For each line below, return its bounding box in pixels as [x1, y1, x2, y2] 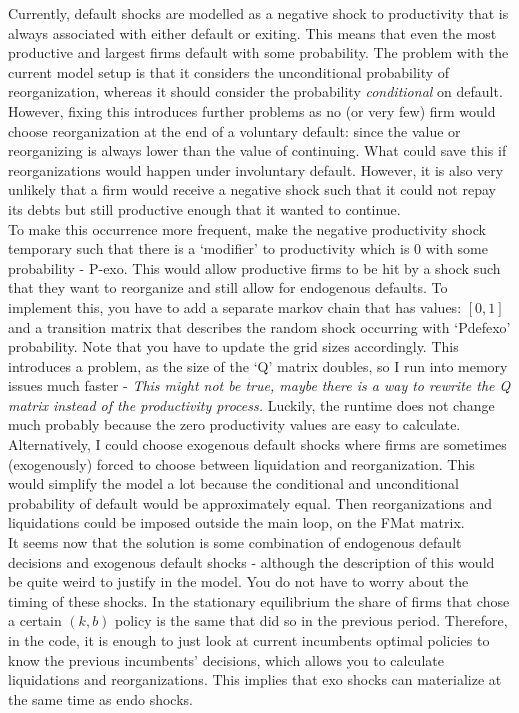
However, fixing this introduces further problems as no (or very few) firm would [8, 100, 496, 121]
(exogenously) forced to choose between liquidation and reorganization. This [8, 453, 475, 474]
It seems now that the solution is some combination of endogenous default [8, 532, 462, 553]
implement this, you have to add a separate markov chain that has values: [8, 296, 462, 317]
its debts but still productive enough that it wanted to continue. [8, 198, 401, 219]
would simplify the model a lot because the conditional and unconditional [8, 473, 459, 494]
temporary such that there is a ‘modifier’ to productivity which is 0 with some [8, 238, 489, 259]
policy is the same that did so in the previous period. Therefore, [115, 610, 508, 631]
